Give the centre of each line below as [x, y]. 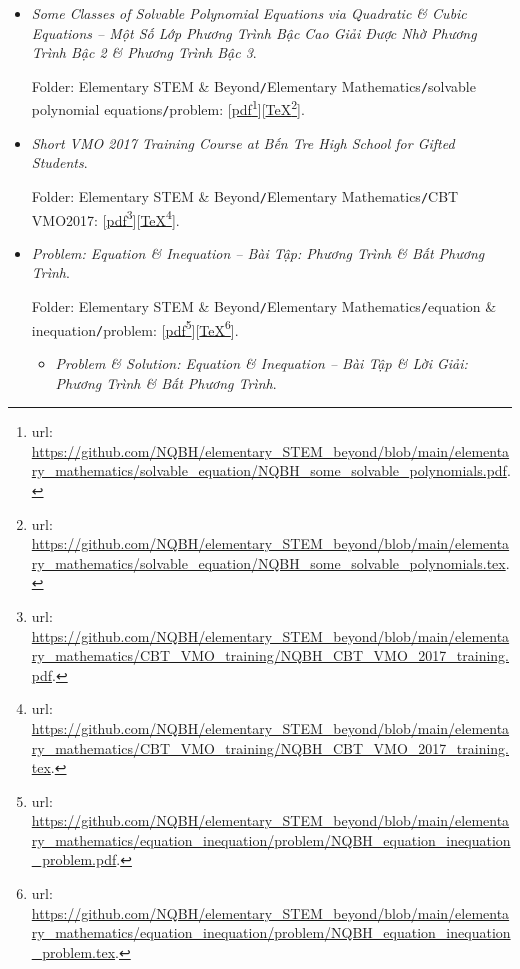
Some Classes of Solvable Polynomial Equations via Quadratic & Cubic [249, 13]
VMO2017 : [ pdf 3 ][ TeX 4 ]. [105, 218]
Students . [59, 162]
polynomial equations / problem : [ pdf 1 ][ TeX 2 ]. [168, 108]
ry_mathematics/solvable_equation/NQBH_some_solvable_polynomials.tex [268, 562]
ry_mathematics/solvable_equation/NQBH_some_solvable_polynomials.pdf [269, 470]
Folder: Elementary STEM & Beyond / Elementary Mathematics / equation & [264, 306]
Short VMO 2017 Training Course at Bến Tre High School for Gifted [243, 142]
